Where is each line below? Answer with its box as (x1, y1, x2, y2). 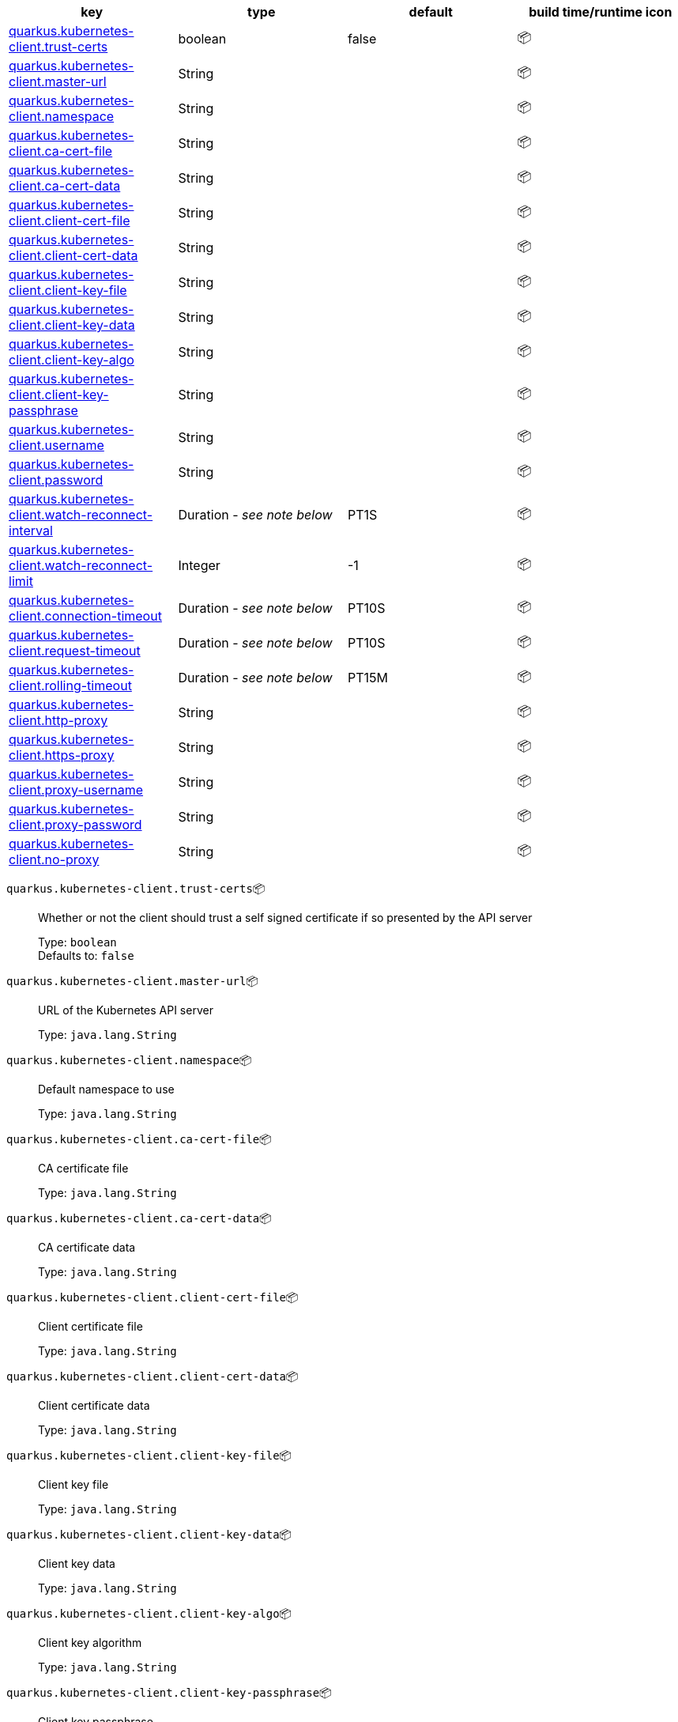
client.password (9, 472, 104, 488)
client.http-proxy (9, 712, 108, 728)
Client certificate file (38, 1320, 143, 1333)
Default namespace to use (38, 1082, 175, 1096)
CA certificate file (38, 1161, 129, 1175)
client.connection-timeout (9, 608, 162, 624)
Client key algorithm (38, 1636, 142, 1649)
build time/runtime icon (529, 4, 672, 20)
